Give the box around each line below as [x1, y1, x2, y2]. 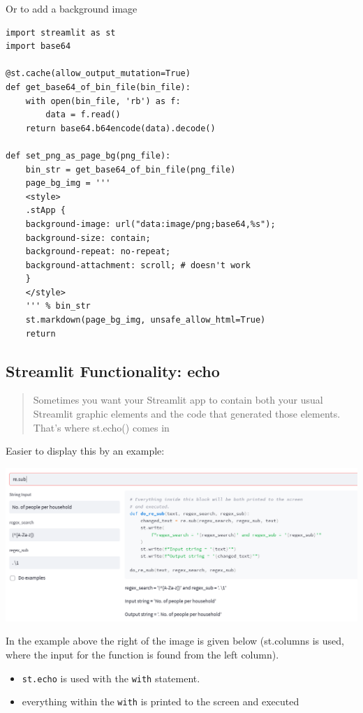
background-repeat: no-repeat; [25, 247, 171, 257]
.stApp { [25, 205, 66, 216]
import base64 [6, 41, 71, 52]
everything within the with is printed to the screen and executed [22, 694, 299, 709]
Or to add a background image [6, 1, 138, 15]
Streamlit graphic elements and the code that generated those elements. [33, 406, 341, 421]
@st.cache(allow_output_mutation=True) [6, 68, 191, 79]
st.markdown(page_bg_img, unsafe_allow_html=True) [25, 315, 266, 325]
